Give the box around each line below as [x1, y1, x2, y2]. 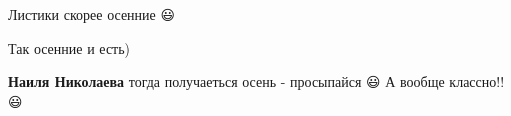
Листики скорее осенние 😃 [8, 4, 176, 24]
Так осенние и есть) [8, 37, 131, 58]
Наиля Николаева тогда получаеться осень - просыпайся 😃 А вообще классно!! [8, 71, 505, 92]
